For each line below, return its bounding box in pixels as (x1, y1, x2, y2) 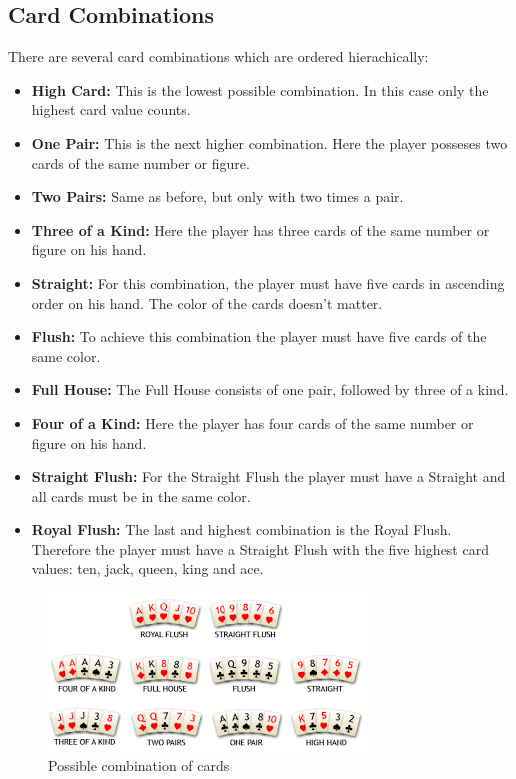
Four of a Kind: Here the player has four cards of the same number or (31, 412, 474, 433)
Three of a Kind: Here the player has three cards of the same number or (31, 219, 490, 240)
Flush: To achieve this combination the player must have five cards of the (31, 326, 487, 347)
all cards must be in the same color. (31, 485, 251, 506)
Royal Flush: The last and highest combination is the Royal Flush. (31, 519, 452, 540)
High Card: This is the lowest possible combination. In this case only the (31, 79, 489, 100)
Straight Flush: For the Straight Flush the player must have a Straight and (31, 466, 506, 487)
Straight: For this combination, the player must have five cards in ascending (31, 272, 505, 293)
